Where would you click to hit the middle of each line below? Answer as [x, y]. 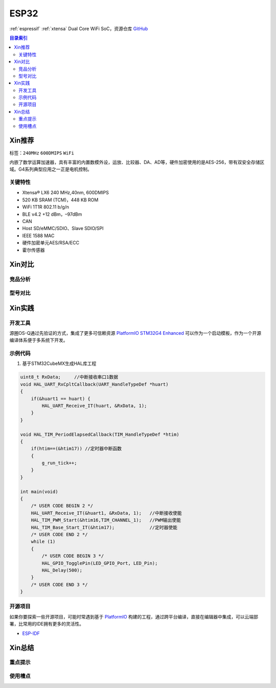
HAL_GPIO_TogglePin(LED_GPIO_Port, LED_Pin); [100, 563]
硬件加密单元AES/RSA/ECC [51, 243]
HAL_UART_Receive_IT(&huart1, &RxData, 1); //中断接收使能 [107, 513]
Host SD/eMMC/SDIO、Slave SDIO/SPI [63, 228]
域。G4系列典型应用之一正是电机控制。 [51, 169]
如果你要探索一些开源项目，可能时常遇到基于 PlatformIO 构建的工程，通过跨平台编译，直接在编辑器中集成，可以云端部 [134, 616]
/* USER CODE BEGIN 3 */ [73, 556]
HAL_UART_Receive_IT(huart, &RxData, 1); [94, 406]
